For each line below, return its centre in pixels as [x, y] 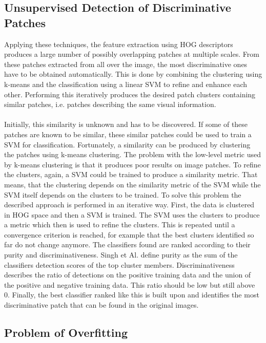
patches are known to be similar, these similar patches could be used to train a [128, 134]
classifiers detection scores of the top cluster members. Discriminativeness [119, 264]
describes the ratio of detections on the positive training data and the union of [128, 275]
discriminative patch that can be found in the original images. [101, 305]
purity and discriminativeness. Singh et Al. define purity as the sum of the [121, 255]
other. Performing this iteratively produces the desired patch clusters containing [130, 94]
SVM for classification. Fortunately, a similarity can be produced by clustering [127, 144]
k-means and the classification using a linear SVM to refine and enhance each [126, 84]
